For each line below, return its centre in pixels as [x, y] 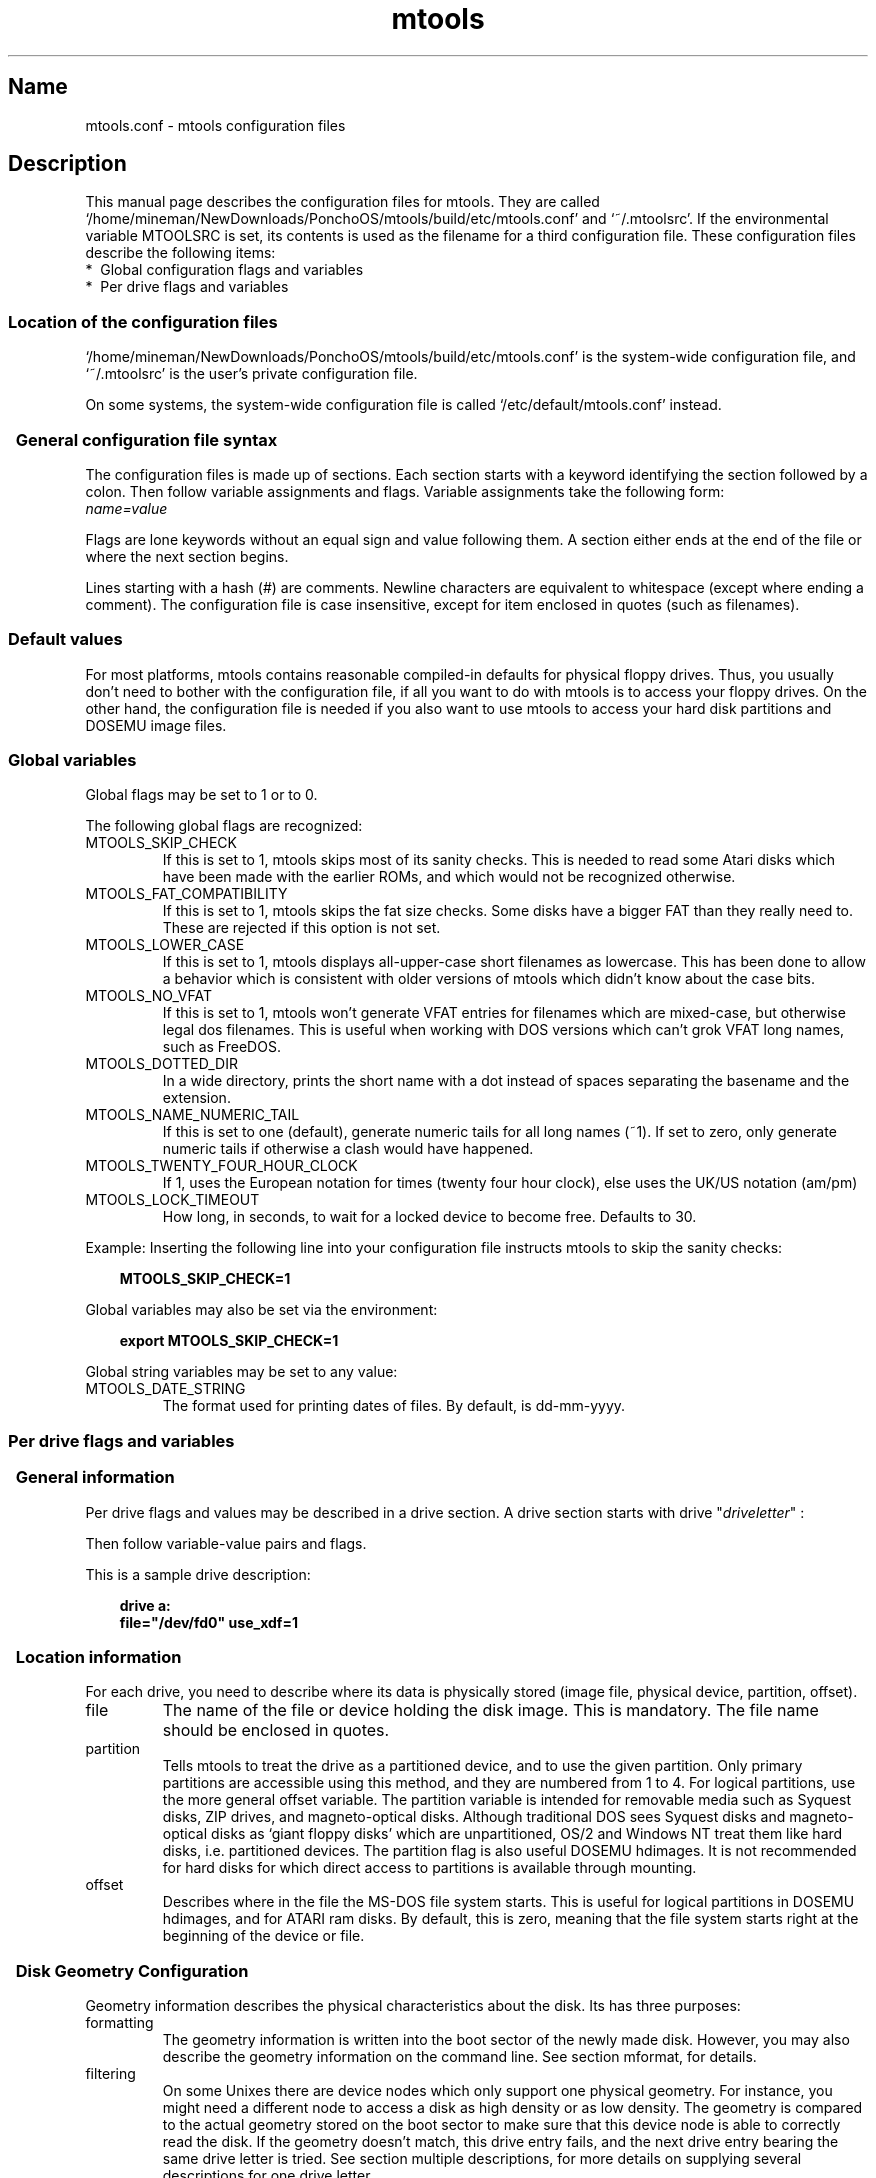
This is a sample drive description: [198, 1574]
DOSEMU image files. [156, 725]
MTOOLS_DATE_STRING [165, 1389]
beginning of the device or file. [263, 1936]
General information [95, 1477]
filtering [110, 2074]
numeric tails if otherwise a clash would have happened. [348, 1149]
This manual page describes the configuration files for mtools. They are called [342, 202]
